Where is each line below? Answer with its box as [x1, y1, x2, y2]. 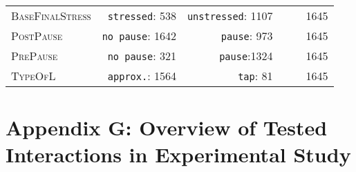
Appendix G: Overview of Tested [6, 113, 328, 142]
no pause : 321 [107, 48, 176, 64]
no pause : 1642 [102, 28, 176, 44]
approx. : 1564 [107, 68, 176, 84]
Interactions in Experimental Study [6, 140, 351, 169]
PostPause [11, 28, 63, 44]
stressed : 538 [107, 8, 176, 23]
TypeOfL [11, 68, 56, 84]
